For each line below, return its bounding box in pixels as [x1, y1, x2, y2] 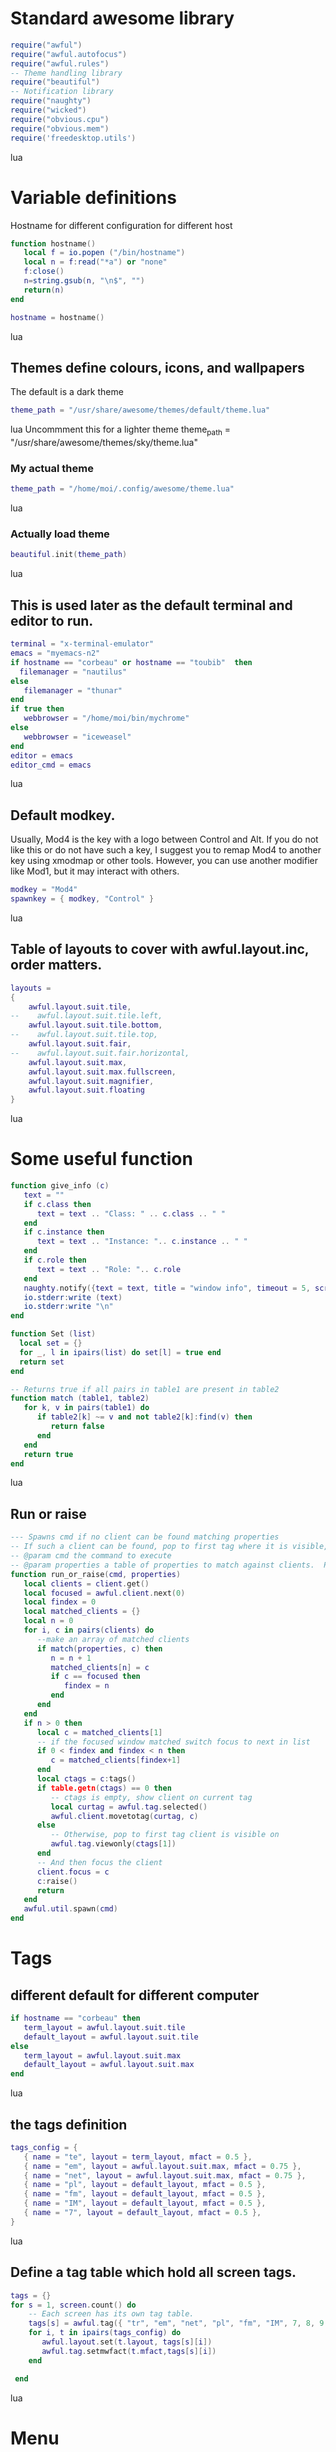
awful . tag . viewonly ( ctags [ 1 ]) [50, 1839, 177, 1849]
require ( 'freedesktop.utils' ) [10, 133, 137, 143]
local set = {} [19, 1338, 83, 1349]
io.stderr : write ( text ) [23, 1292, 123, 1302]
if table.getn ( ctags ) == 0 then [36, 1783, 172, 1793]
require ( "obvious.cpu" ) [10, 114, 110, 124]
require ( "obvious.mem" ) [10, 123, 110, 134]
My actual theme [10, 461, 94, 475]
